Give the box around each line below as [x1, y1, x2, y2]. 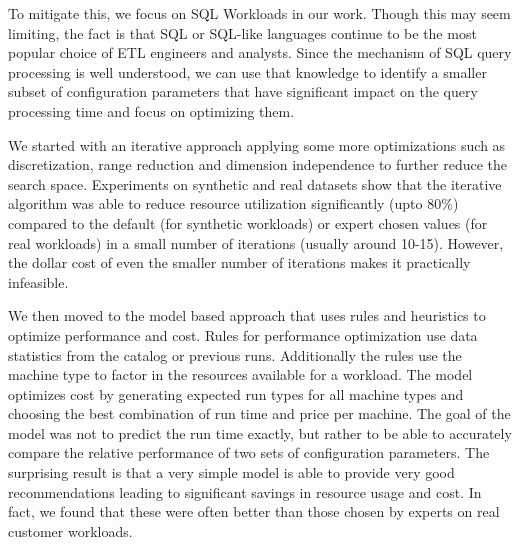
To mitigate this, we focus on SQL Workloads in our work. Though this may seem [8, 3, 511, 23]
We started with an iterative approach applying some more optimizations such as [8, 134, 506, 155]
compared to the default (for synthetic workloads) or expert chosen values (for [8, 212, 488, 233]
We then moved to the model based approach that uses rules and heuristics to [8, 305, 486, 326]
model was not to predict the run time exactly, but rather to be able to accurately [8, 422, 512, 443]
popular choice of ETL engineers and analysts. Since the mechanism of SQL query [8, 42, 512, 63]
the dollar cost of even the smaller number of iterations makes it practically [8, 252, 471, 273]
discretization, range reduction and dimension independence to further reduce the [8, 154, 507, 175]
